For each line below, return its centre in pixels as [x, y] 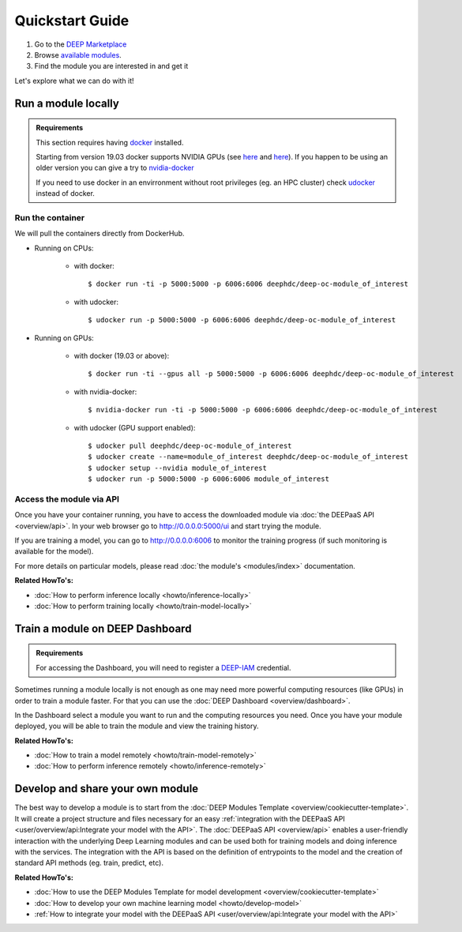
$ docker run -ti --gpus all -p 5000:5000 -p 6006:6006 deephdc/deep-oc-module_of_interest [271, 374]
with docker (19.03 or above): [122, 355]
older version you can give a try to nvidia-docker [115, 168]
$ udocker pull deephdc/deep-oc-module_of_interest [190, 445]
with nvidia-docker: [105, 392]
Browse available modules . [78, 54]
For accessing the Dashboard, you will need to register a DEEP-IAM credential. [163, 667]
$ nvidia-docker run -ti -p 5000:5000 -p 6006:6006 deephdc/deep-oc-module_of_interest [263, 410]
